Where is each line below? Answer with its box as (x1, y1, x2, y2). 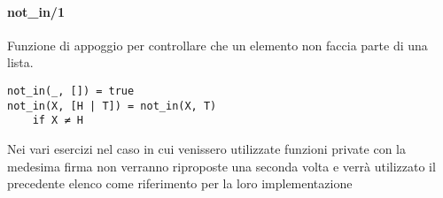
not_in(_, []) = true (7, 84, 135, 97)
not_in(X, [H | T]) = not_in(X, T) (7, 99, 217, 112)
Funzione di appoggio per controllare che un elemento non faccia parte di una (7, 35, 428, 54)
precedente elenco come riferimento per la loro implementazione (7, 174, 353, 193)
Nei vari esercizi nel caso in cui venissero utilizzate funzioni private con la (7, 139, 406, 157)
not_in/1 (7, 2, 65, 20)
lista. (7, 53, 34, 72)
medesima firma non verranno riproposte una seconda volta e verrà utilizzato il (7, 156, 436, 175)
